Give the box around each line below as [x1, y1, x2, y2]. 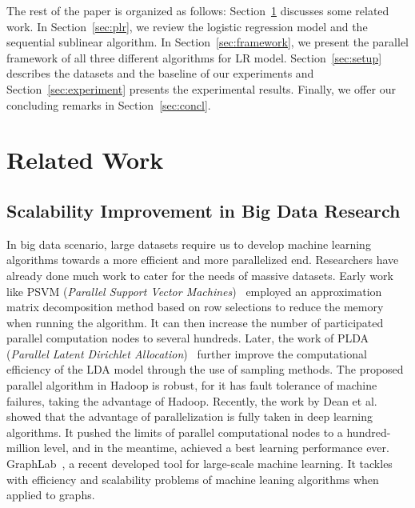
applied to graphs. [6, 486, 95, 503]
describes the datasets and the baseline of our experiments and [6, 65, 314, 82]
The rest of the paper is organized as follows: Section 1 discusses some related [6, 2, 389, 18]
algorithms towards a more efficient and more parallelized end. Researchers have [6, 251, 399, 268]
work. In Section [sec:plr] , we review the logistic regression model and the [6, 18, 368, 34]
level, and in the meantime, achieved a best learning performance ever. [43, 439, 389, 456]
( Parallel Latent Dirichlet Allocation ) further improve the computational [6, 345, 367, 362]
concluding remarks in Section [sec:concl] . [6, 96, 211, 113]
